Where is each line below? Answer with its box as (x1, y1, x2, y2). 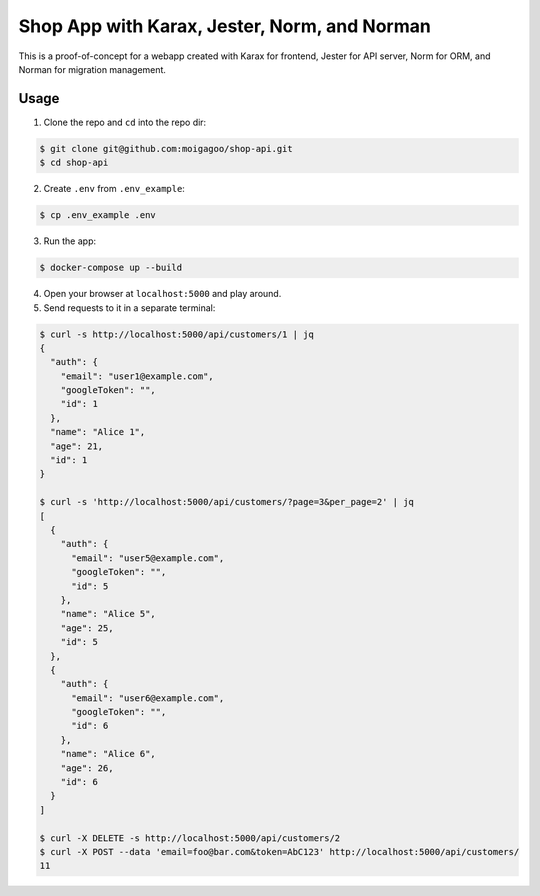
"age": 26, (60, 762, 114, 774)
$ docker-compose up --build (39, 262, 183, 274)
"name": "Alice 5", (60, 608, 157, 620)
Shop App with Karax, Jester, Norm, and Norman (18, 15, 432, 37)
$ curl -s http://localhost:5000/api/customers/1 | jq (39, 328, 314, 340)
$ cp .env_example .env (39, 210, 157, 221)
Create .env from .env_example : (43, 183, 185, 195)
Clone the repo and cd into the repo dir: (43, 116, 207, 128)
